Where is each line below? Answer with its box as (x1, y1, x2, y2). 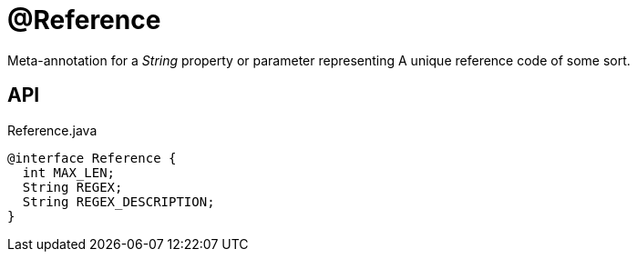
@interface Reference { (7, 150, 177, 165)
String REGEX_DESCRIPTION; (22, 194, 215, 209)
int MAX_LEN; (22, 164, 116, 180)
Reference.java (7, 122, 98, 138)
